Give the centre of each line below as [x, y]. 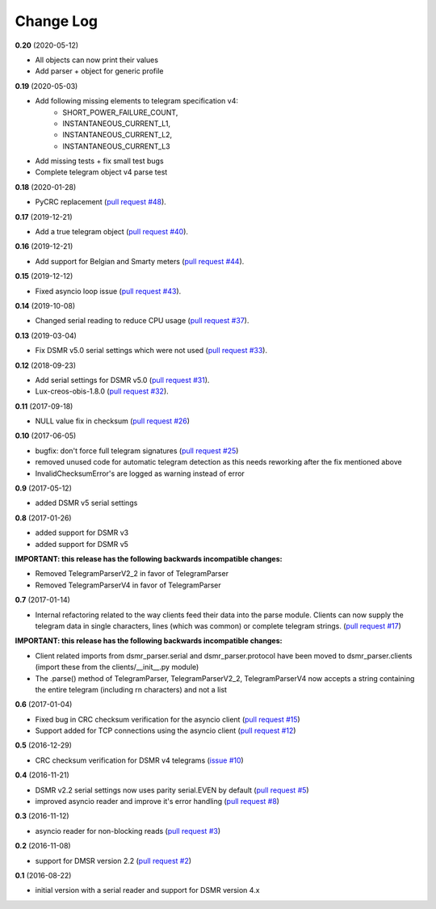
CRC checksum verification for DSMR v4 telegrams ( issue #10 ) [139, 760]
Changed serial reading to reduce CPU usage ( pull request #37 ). [142, 321]
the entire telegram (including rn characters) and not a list [131, 689]
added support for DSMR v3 [82, 532]
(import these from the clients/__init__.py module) [117, 667]
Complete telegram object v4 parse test [101, 172]
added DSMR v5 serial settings [86, 503]
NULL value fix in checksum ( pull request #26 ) [112, 421]
